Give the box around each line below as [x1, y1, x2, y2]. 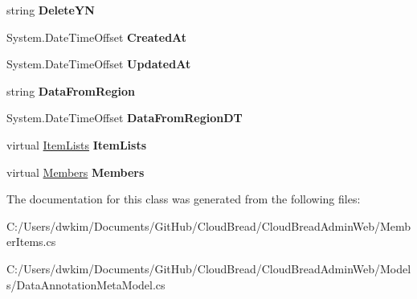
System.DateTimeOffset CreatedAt [6, 28, 187, 45]
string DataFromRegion [6, 82, 135, 99]
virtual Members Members [6, 163, 145, 180]
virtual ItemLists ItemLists [6, 136, 147, 153]
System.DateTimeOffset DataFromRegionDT [6, 109, 243, 126]
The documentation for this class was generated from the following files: [6, 190, 361, 207]
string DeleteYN [6, 2, 95, 18]
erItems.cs [6, 233, 56, 250]
